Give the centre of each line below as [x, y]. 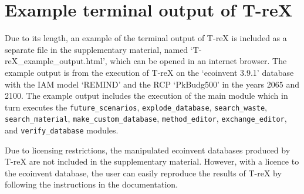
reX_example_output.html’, [56, 61]
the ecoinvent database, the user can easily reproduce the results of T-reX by [143, 173]
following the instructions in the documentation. [92, 184]
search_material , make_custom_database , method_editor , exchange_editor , [146, 118]
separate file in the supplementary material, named [97, 49]
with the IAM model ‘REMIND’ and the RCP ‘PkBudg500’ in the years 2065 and [152, 84]
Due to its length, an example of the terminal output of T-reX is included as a [146, 38]
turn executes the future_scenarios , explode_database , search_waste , [136, 107]
